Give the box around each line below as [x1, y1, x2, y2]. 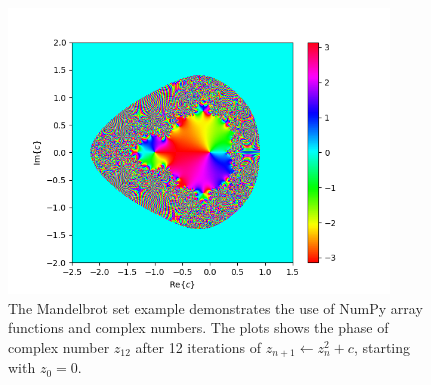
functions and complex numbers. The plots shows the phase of [8, 317, 389, 338]
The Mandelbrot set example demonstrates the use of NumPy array [8, 297, 423, 318]
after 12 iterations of [135, 336, 261, 357]
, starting [353, 336, 411, 357]
